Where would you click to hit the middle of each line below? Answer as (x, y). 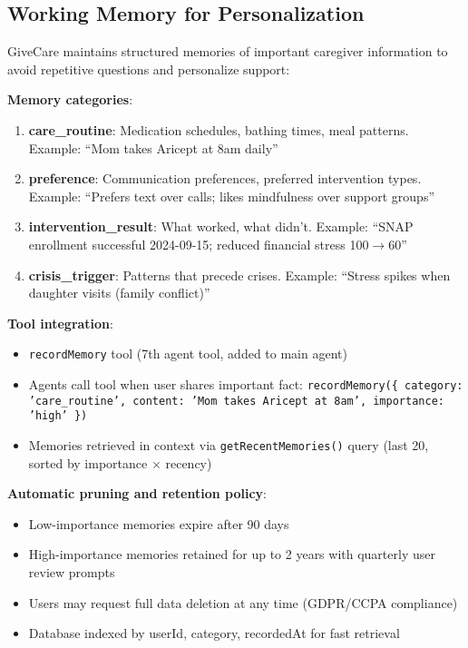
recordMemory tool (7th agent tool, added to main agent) (188, 353)
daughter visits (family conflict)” (119, 293)
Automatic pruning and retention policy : (137, 493)
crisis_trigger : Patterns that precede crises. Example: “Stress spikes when (239, 275)
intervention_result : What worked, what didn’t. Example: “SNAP (221, 226)
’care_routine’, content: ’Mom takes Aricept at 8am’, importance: (236, 401)
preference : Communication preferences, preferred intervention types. (225, 178)
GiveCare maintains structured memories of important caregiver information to (228, 51)
